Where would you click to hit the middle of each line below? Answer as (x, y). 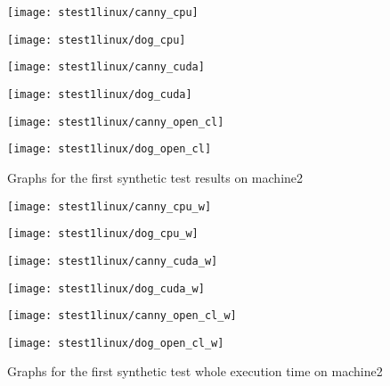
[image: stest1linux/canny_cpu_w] (110, 206)
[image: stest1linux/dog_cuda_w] (106, 288)
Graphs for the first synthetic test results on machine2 (155, 177)
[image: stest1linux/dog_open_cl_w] (116, 343)
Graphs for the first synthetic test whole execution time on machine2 (195, 371)
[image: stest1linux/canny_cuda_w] (113, 261)
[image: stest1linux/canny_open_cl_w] (122, 316)
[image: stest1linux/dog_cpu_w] (103, 234)
